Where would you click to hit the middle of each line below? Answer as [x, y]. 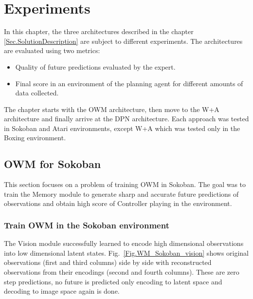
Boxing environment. [35, 138]
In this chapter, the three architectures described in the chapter [99, 31]
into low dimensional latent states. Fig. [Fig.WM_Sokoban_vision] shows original [126, 252]
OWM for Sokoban [53, 164]
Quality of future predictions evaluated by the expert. [95, 66]
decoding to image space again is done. [62, 291]
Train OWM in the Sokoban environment [87, 225]
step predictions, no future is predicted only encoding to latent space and [113, 281]
